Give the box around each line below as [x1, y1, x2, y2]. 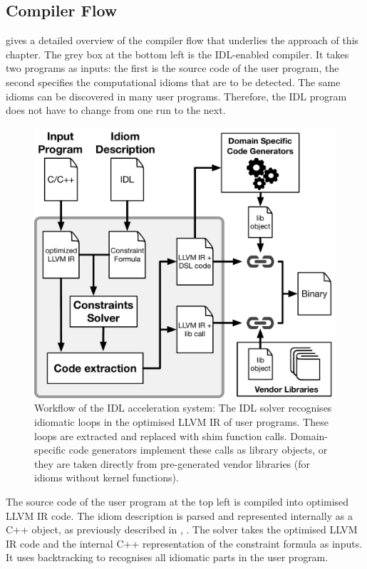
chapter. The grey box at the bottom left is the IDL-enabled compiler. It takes [6, 46, 349, 61]
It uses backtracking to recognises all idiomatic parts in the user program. [6, 550, 329, 565]
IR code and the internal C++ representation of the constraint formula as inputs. [6, 536, 363, 550]
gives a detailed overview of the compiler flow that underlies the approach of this [6, 33, 359, 48]
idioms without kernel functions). [34, 470, 179, 485]
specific [34, 442, 66, 457]
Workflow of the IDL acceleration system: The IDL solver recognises [34, 400, 332, 415]
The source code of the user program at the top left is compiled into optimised [6, 494, 349, 509]
